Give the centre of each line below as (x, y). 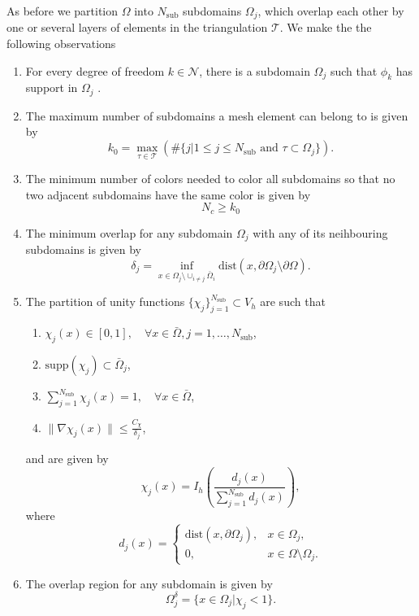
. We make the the (326, 27)
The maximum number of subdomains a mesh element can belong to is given (217, 115)
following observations (61, 44)
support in (52, 87)
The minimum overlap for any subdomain (129, 232)
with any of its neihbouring (320, 232)
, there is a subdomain (255, 70)
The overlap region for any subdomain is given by (149, 583)
